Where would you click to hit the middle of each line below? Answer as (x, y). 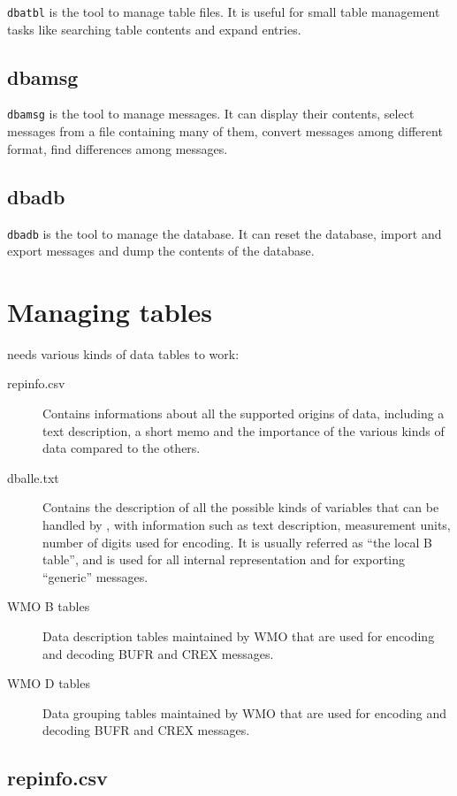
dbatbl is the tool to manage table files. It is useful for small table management (224, 11)
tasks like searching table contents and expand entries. (154, 29)
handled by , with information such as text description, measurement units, (247, 525)
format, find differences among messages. (118, 148)
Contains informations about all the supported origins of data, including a (244, 413)
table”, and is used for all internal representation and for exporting (224, 559)
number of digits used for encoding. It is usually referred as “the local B (237, 542)
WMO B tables (49, 606)
